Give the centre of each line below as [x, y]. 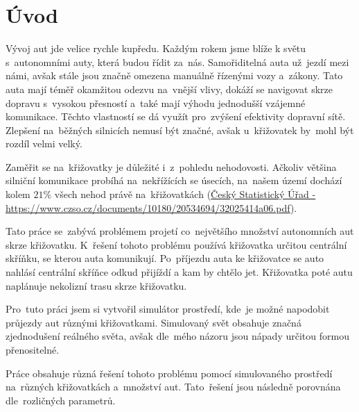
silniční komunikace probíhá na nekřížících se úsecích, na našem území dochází [174, 180]
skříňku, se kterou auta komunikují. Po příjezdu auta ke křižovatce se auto [165, 258]
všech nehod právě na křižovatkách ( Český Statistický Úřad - [185, 194]
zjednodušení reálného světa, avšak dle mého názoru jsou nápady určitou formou [177, 336]
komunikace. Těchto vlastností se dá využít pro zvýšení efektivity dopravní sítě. [176, 116]
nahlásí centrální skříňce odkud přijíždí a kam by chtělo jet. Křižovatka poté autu [179, 272]
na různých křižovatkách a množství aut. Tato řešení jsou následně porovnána [173, 387]
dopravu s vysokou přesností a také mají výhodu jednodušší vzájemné [156, 102]
